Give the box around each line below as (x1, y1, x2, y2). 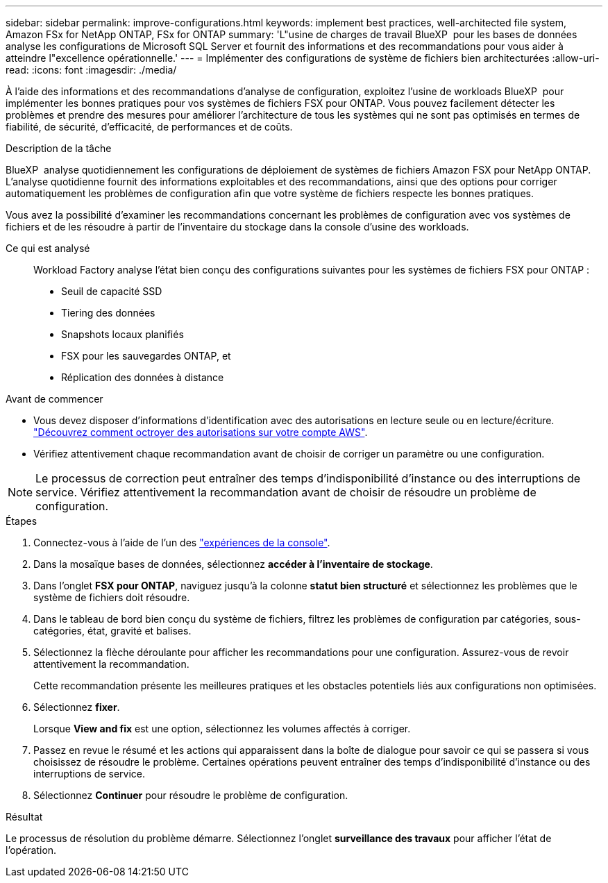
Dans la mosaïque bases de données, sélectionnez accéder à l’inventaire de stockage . (33, 558, 433, 570)
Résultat (6, 811, 43, 823)
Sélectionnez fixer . (33, 701, 120, 713)
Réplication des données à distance (61, 371, 224, 383)
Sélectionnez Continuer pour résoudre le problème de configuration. (33, 789, 348, 801)
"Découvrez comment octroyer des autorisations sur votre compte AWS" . (33, 426, 368, 438)
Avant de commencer (6, 393, 103, 405)
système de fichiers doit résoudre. (33, 591, 190, 603)
